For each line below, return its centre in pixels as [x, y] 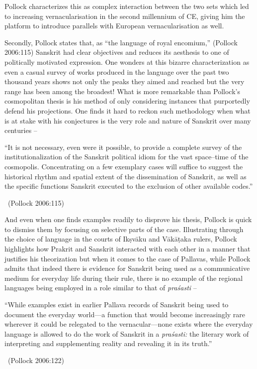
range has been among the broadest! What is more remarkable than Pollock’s [122, 91]
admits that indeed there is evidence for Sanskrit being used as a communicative [127, 268]
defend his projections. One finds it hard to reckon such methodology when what [128, 110]
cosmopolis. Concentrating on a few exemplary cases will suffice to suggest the [124, 166]
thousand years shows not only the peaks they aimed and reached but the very [125, 81]
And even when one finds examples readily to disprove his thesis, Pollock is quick [128, 219]
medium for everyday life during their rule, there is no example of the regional [124, 278]
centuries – [21, 130]
